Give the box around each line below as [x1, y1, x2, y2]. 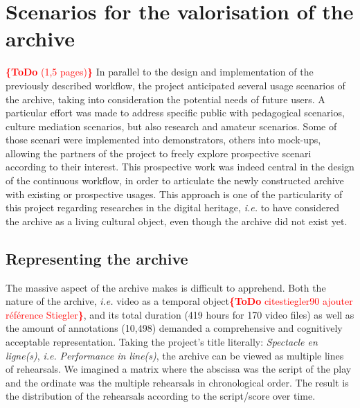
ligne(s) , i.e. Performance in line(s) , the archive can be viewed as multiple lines [6, 348, 344, 362]
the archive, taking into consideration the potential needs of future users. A [6, 91, 325, 106]
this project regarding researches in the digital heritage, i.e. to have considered [6, 200, 339, 215]
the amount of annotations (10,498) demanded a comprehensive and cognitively [6, 321, 343, 335]
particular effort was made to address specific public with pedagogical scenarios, [6, 105, 345, 120]
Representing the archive [6, 247, 188, 269]
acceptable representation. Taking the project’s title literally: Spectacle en [6, 335, 318, 349]
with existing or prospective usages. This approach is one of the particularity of [6, 186, 343, 201]
